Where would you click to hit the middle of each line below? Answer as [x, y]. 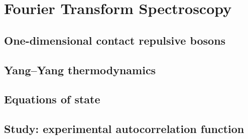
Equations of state [52, 99]
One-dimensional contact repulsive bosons [115, 40]
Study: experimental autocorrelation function [124, 129]
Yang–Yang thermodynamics [80, 69]
